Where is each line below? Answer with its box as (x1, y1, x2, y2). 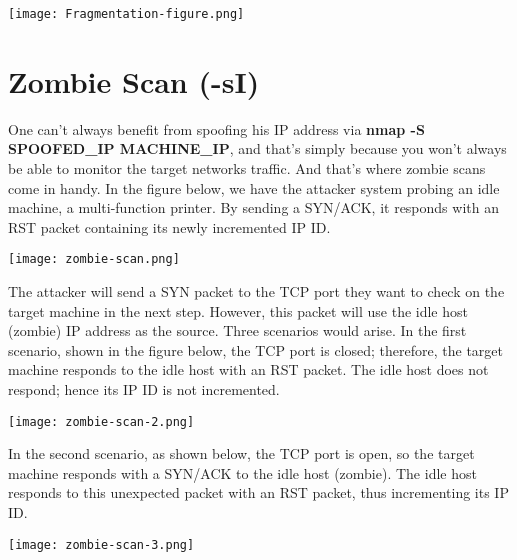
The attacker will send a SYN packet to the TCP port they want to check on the (8, 281, 505, 301)
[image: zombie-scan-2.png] (8, 414, 195, 429)
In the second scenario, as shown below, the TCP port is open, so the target (8, 443, 475, 464)
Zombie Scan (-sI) (8, 60, 260, 101)
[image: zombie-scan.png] (8, 252, 180, 267)
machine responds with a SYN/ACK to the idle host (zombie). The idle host (8, 462, 477, 483)
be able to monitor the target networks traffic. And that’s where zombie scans (8, 157, 486, 178)
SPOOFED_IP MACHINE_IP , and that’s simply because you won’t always (8, 138, 507, 159)
